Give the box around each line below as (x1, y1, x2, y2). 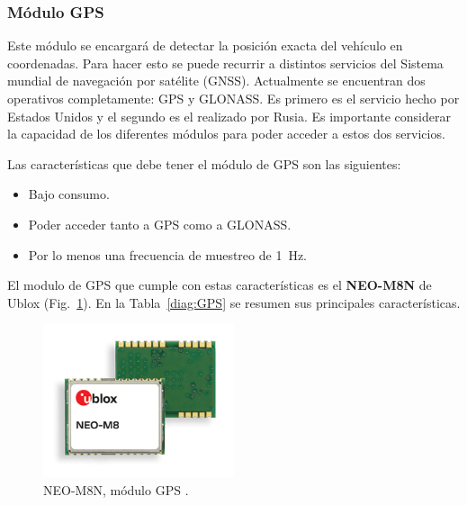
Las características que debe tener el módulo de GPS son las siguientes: (7, 154, 401, 173)
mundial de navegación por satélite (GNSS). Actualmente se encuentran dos (7, 71, 426, 90)
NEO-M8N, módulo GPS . (43, 480, 189, 499)
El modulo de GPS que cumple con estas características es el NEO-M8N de (7, 275, 432, 294)
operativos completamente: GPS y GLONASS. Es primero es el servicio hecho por (7, 89, 460, 107)
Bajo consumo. (28, 185, 110, 203)
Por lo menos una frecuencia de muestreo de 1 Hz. (28, 245, 307, 264)
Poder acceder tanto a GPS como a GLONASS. (28, 214, 292, 233)
